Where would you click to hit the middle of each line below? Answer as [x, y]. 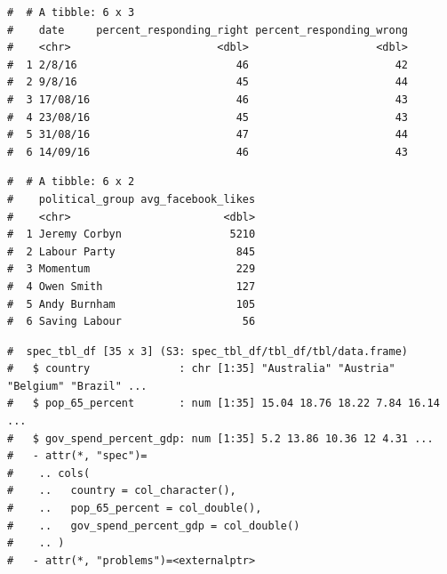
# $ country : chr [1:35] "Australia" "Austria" [201, 369]
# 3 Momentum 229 [132, 269]
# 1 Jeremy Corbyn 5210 [132, 234]
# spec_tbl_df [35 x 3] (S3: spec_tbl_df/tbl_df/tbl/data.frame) [208, 351]
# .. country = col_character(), [122, 491]
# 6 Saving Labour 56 [132, 322]
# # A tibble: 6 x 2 [71, 182]
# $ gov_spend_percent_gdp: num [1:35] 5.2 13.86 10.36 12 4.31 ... [220, 438]
